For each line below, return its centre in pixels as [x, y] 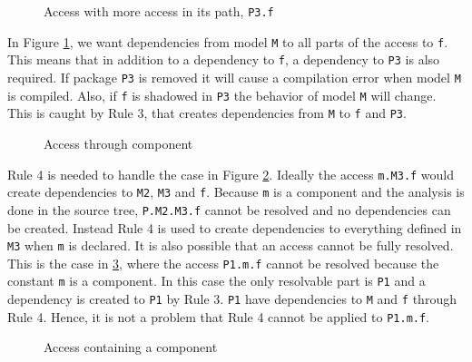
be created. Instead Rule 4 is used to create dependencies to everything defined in [235, 227]
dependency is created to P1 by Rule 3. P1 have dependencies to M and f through [232, 299]
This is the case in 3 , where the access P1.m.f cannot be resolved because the [223, 263]
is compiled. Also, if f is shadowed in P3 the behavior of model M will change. [222, 95]
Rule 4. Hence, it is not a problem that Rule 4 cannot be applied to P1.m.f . [219, 316]
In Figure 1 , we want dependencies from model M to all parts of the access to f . [228, 41]
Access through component [118, 143]
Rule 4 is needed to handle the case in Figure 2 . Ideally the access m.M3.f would [231, 174]
